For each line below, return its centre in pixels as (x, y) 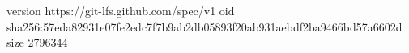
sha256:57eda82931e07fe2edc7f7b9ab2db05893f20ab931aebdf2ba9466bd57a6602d (204, 26)
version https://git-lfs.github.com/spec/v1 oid (121, 10)
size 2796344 (37, 42)
